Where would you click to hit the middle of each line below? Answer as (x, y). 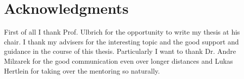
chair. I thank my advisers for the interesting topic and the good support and (122, 41)
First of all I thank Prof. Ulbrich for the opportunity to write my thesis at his (122, 32)
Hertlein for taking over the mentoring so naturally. (82, 70)
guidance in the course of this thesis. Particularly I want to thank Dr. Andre (120, 51)
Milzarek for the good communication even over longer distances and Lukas (119, 60)
